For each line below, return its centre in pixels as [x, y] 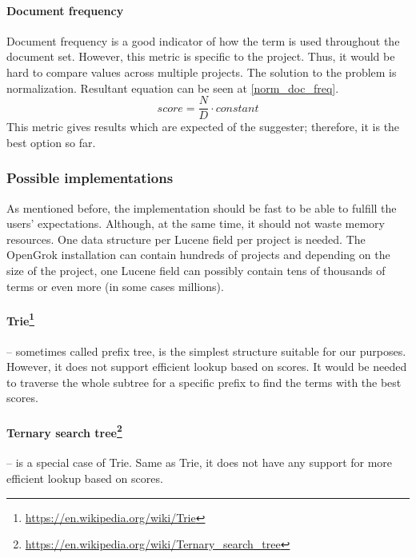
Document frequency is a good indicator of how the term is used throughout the [203, 40]
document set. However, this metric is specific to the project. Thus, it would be [201, 56]
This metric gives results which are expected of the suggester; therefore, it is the [203, 127]
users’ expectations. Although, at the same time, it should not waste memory [196, 223]
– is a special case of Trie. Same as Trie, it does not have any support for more [200, 462]
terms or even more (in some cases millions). [115, 286]
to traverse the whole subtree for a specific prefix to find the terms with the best [204, 382]
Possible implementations [90, 178]
